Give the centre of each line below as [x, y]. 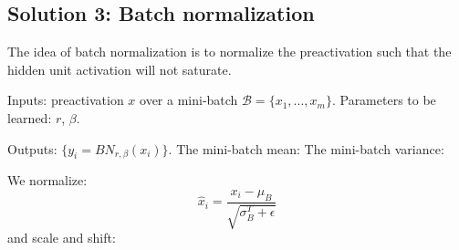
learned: [30, 117]
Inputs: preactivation [66, 100]
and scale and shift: [62, 238]
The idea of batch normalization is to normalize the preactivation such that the [229, 52]
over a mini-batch [189, 100]
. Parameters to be [384, 100]
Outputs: [32, 148]
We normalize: [47, 180]
